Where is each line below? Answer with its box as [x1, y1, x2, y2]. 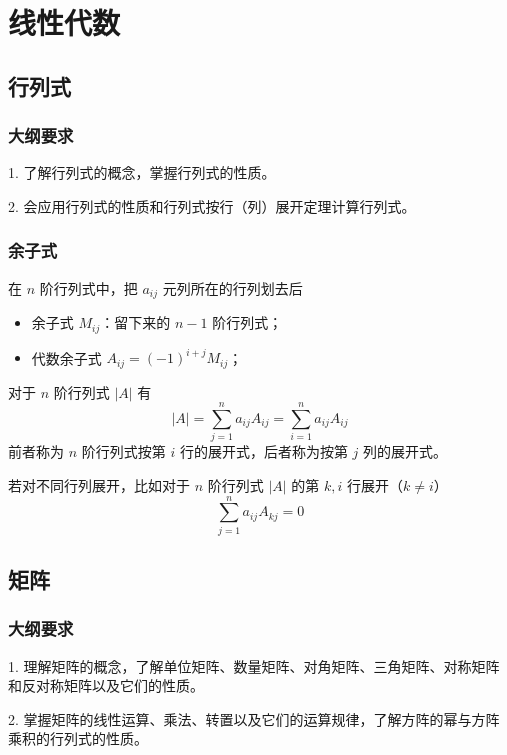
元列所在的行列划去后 [162, 277, 303, 298]
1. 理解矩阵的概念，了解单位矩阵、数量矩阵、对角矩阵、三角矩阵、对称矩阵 [8, 655, 500, 676]
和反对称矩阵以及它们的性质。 [8, 675, 204, 696]
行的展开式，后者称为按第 [179, 441, 348, 462]
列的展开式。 [363, 441, 448, 462]
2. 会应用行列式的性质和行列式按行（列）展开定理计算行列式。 [8, 195, 416, 216]
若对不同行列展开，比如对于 [8, 474, 190, 495]
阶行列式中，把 [39, 277, 138, 298]
